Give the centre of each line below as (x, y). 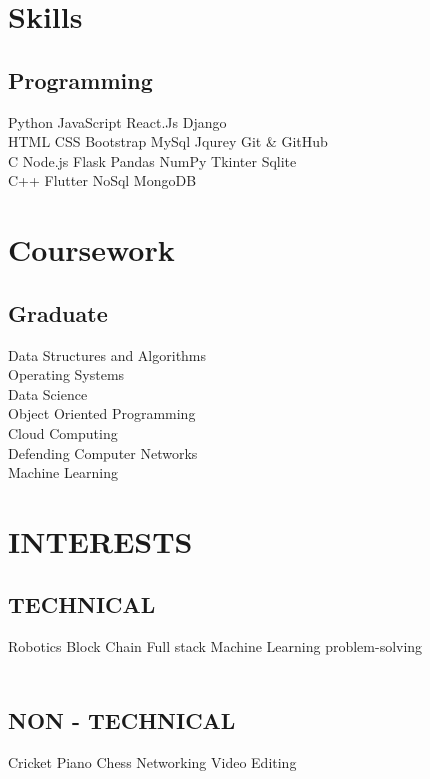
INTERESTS (100, 540)
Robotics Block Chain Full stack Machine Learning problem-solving (215, 646)
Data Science (48, 393)
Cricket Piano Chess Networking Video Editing (152, 761)
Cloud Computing (63, 432)
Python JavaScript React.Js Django (117, 121)
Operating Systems (66, 374)
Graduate (58, 312)
